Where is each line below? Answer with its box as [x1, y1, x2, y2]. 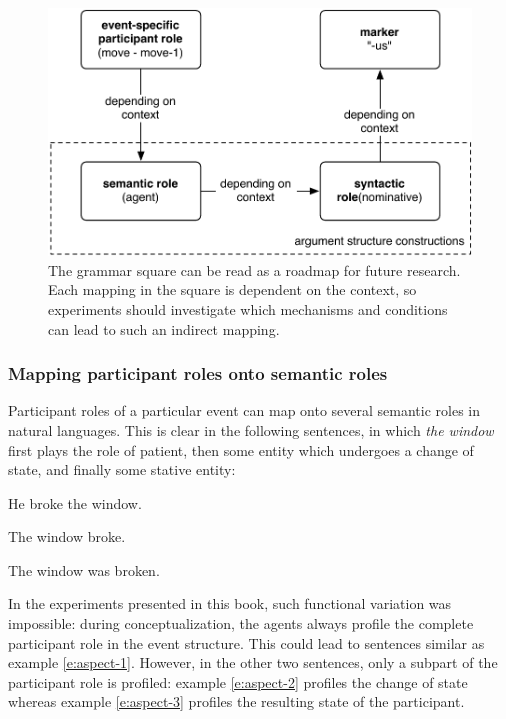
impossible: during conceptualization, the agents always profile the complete [8, 613, 474, 634]
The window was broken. [8, 559, 160, 580]
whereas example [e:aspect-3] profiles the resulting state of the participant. [8, 691, 465, 712]
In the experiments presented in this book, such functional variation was [8, 593, 452, 614]
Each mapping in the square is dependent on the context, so [48, 279, 417, 300]
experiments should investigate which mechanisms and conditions [48, 298, 448, 319]
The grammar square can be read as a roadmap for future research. [48, 259, 461, 280]
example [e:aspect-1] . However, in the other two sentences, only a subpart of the [8, 652, 498, 673]
